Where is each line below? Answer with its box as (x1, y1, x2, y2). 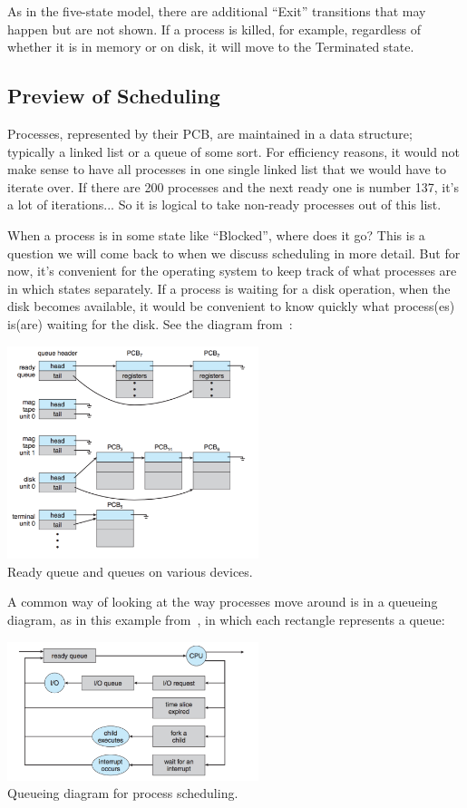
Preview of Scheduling (7, 82, 220, 110)
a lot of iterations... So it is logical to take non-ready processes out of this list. (7, 195, 442, 214)
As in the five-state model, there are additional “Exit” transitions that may (7, 2, 426, 20)
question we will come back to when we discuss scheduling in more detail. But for (7, 243, 461, 262)
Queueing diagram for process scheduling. (7, 784, 238, 803)
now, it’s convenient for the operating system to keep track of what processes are (7, 261, 457, 280)
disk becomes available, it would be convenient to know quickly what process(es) (7, 297, 455, 316)
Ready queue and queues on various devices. (7, 561, 253, 580)
